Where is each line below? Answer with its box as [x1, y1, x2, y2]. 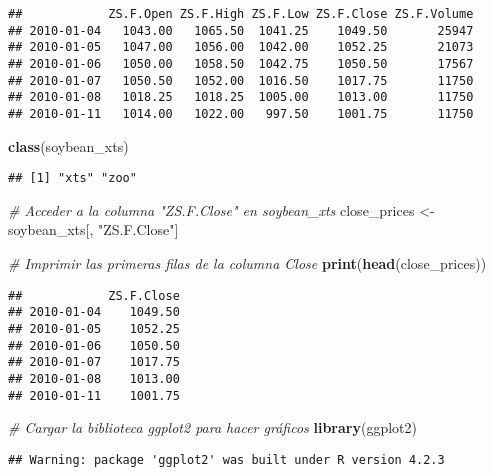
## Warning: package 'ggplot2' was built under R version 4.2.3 [8, 452, 445, 467]
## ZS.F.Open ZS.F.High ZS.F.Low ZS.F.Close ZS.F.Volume [8, 7, 474, 21]
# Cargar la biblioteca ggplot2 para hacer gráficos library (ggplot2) [8, 417, 417, 438]
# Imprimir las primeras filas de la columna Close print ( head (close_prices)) [8, 253, 487, 274]
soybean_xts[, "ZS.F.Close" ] [8, 219, 179, 240]
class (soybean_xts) [8, 135, 129, 156]
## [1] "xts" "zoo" [8, 171, 137, 186]
